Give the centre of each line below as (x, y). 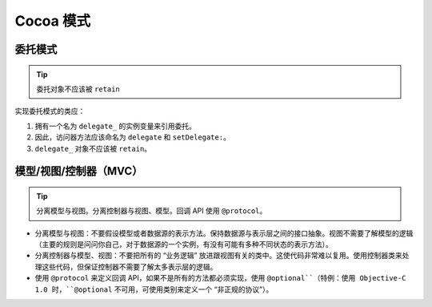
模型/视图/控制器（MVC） (79, 171)
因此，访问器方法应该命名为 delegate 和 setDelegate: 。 (133, 137)
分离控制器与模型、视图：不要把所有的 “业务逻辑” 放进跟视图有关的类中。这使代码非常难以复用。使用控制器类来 (219, 256)
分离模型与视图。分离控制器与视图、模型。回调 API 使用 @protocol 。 (152, 211)
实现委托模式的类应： (50, 111)
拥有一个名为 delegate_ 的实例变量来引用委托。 (115, 126)
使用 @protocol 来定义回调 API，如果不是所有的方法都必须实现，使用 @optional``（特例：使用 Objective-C (220, 278)
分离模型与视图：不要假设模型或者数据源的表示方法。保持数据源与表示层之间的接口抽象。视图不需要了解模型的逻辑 (224, 233)
